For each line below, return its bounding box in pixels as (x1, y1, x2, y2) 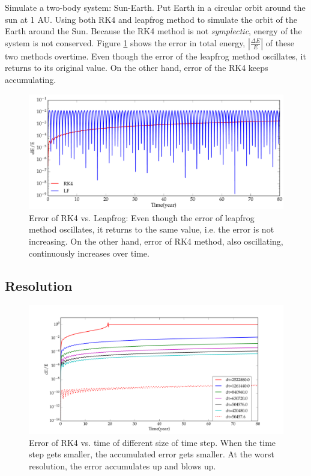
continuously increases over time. (29, 246, 149, 259)
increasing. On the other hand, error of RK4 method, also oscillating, (29, 235, 283, 248)
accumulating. (5, 73, 56, 85)
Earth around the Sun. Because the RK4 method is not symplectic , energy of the (5, 25, 302, 37)
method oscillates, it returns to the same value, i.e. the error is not (29, 223, 274, 236)
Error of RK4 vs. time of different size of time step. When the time (29, 436, 276, 448)
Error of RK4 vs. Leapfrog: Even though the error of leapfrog (29, 211, 255, 224)
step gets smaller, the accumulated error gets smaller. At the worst (29, 448, 274, 460)
